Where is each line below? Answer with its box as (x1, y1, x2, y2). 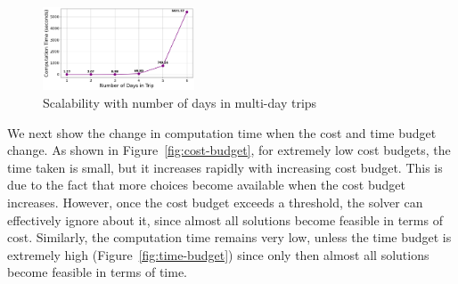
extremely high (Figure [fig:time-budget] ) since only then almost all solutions (7, 245, 429, 264)
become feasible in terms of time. (7, 263, 187, 281)
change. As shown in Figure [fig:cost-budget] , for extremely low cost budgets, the (7, 141, 451, 159)
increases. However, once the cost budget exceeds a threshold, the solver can (7, 193, 423, 212)
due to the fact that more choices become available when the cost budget (7, 175, 405, 194)
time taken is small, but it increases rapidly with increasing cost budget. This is (7, 158, 443, 176)
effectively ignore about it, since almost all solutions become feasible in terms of (7, 210, 443, 229)
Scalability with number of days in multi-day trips (43, 93, 317, 112)
